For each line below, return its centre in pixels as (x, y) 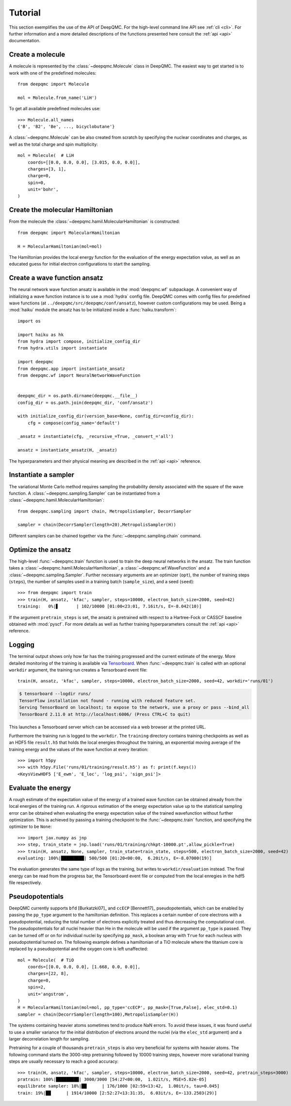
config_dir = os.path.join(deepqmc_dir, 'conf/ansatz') (85, 402)
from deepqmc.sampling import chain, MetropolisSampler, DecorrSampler (105, 511)
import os (29, 321)
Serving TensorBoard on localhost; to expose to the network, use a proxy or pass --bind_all (134, 707)
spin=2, (37, 987)
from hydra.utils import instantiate (63, 348)
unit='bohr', (43, 190)
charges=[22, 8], (48, 974)
